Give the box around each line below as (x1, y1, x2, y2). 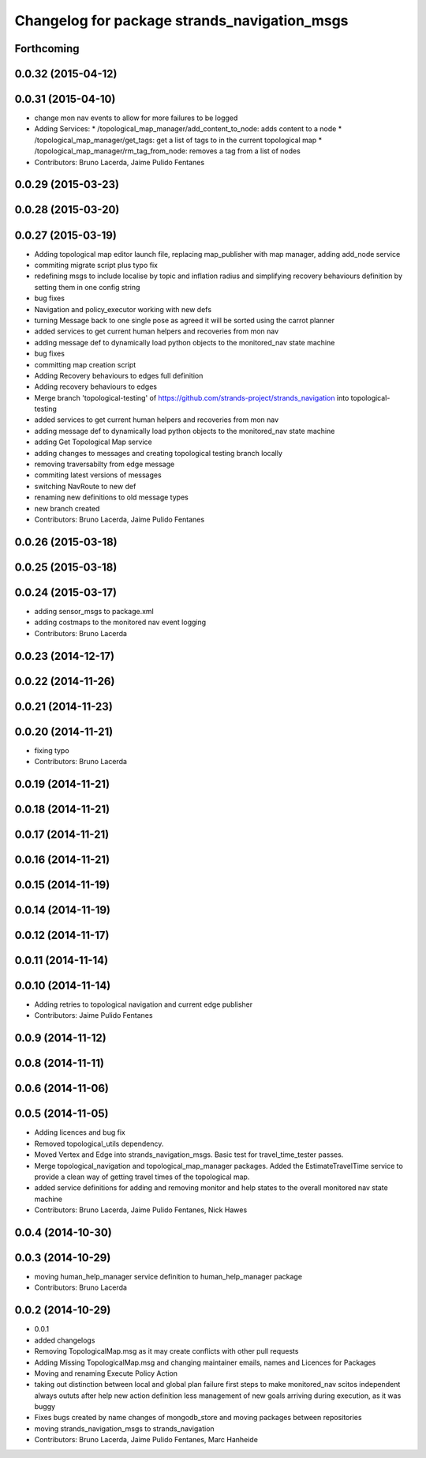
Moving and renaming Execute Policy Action (34, 1368, 177, 1378)
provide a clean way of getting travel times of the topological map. (34, 1172, 250, 1181)
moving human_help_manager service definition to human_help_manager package (34, 1272, 303, 1282)
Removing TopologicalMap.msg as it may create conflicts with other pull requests (34, 1347, 299, 1356)
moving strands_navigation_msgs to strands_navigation (34, 1423, 215, 1434)
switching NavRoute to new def (34, 481, 136, 491)
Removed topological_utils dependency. (34, 1139, 164, 1148)
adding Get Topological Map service (34, 437, 153, 446)
